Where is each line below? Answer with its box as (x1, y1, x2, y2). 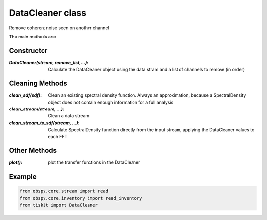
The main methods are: (9, 34, 56, 39)
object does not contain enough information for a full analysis (48, 99, 174, 105)
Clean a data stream (48, 113, 89, 119)
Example (9, 173, 37, 181)
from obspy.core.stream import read (19, 188, 109, 194)
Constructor (9, 46, 48, 55)
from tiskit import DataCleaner (19, 202, 98, 208)
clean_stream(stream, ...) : (9, 106, 64, 112)
